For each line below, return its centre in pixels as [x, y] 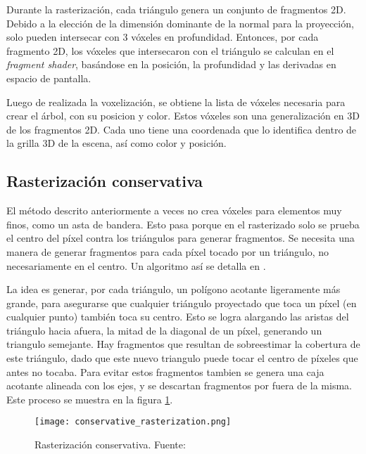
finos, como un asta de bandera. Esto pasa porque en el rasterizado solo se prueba [183, 224]
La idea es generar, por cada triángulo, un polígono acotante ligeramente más [173, 289]
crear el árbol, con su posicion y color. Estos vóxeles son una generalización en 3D [183, 116]
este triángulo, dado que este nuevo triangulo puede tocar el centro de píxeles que [182, 358]
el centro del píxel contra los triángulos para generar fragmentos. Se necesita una [181, 238]
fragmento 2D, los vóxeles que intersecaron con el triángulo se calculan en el [170, 50]
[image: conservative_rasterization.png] [133, 422]
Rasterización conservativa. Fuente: [110, 445]
